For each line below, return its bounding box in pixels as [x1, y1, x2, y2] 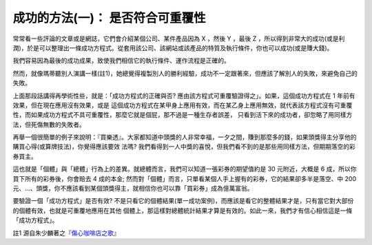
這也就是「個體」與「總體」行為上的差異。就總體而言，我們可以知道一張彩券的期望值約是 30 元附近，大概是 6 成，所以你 [12, 165, 357, 173]
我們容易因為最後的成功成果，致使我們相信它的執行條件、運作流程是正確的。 [12, 56, 230, 65]
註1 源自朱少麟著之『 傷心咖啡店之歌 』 [12, 228, 120, 237]
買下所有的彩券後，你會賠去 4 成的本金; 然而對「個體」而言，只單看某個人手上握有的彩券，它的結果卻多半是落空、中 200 [12, 174, 357, 182]
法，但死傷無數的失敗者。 [12, 120, 85, 129]
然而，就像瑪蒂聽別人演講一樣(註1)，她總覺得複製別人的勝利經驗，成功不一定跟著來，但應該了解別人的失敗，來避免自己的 [12, 69, 358, 77]
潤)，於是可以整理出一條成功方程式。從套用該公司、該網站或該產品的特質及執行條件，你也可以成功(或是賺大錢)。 [12, 43, 333, 52]
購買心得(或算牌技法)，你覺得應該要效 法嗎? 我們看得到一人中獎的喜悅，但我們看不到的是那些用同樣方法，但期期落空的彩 [12, 142, 356, 151]
